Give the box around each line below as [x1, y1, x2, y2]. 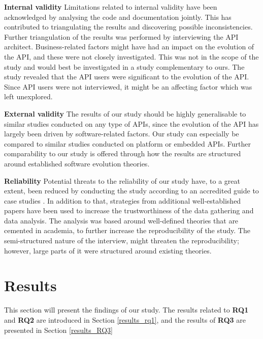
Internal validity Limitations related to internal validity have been [4, 2, 217, 12]
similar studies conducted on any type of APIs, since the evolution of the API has [4, 118, 259, 129]
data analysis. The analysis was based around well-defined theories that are [4, 215, 239, 225]
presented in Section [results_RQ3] [4, 324, 113, 335]
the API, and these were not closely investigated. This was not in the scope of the [4, 51, 259, 62]
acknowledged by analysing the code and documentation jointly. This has [4, 11, 232, 22]
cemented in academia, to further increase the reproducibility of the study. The [4, 225, 250, 236]
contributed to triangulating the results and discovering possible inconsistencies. [4, 21, 253, 32]
